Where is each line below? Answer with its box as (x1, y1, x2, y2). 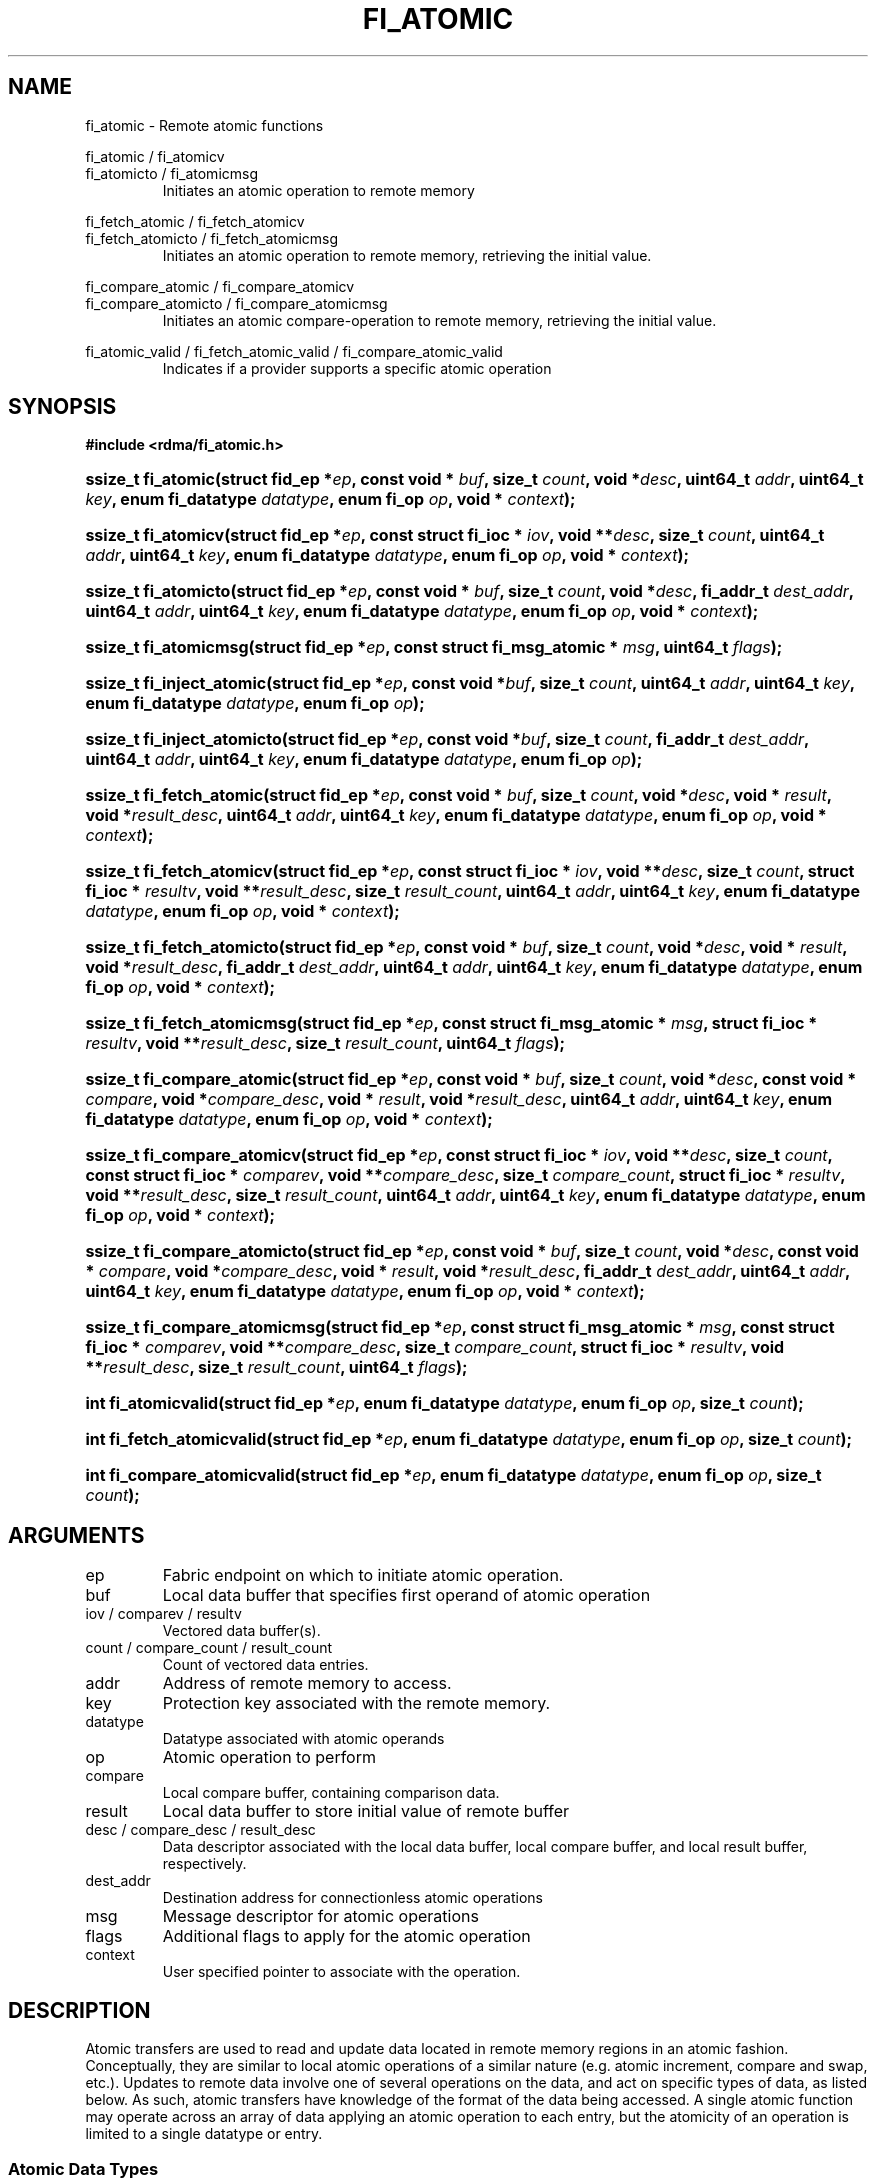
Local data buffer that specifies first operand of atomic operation (162, 1585, 651, 1606)
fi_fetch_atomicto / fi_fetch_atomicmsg (85, 229, 339, 247)
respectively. (162, 1855, 247, 1873)
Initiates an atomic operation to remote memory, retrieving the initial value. (162, 246, 652, 264)
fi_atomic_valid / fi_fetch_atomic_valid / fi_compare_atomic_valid (85, 342, 503, 360)
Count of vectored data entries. (162, 1656, 369, 1674)
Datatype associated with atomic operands (162, 1730, 445, 1748)
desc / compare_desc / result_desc (85, 1821, 316, 1839)
